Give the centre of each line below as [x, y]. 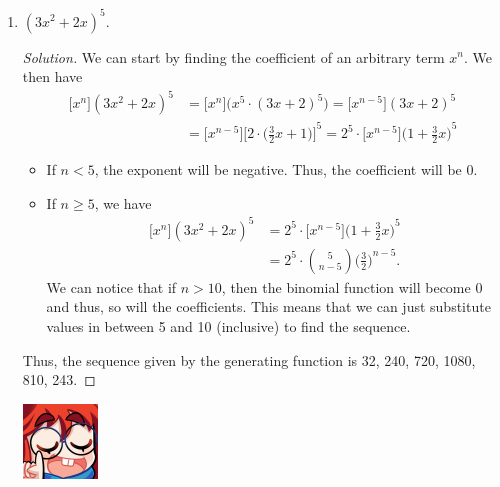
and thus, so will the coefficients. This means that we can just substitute [268, 306]
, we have [123, 202]
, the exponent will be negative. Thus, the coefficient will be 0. [286, 169]
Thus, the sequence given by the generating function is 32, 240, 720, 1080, [249, 359]
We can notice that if [111, 286]
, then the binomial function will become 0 [352, 286]
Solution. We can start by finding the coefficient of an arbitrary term [233, 56]
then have [52, 76]
